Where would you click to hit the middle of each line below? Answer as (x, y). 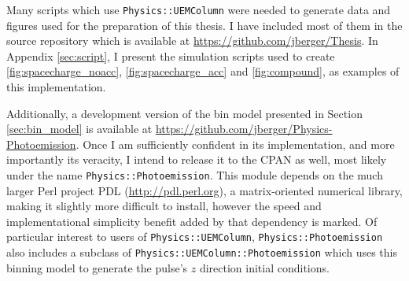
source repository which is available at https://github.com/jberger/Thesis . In (192, 41)
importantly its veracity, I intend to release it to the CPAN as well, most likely (197, 159)
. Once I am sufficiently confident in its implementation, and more (235, 144)
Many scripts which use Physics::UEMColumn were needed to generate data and (199, 9)
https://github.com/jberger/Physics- (244, 129)
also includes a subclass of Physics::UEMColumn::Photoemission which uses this (202, 252)
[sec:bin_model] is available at (79, 129)
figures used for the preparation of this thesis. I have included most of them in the (204, 25)
